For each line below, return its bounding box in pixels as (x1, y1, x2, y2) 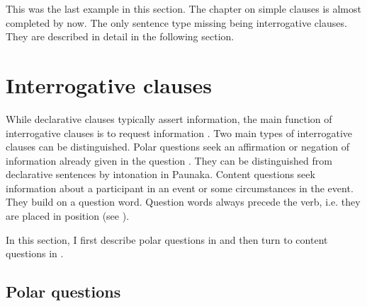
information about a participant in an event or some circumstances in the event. (6, 180, 354, 195)
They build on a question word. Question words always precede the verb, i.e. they (6, 194, 361, 209)
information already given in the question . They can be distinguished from (6, 153, 332, 167)
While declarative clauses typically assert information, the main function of (6, 111, 332, 126)
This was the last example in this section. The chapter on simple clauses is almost (6, 1, 361, 16)
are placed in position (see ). (6, 208, 130, 223)
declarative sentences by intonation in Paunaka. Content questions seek (6, 167, 315, 182)
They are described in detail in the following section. (6, 29, 235, 44)
